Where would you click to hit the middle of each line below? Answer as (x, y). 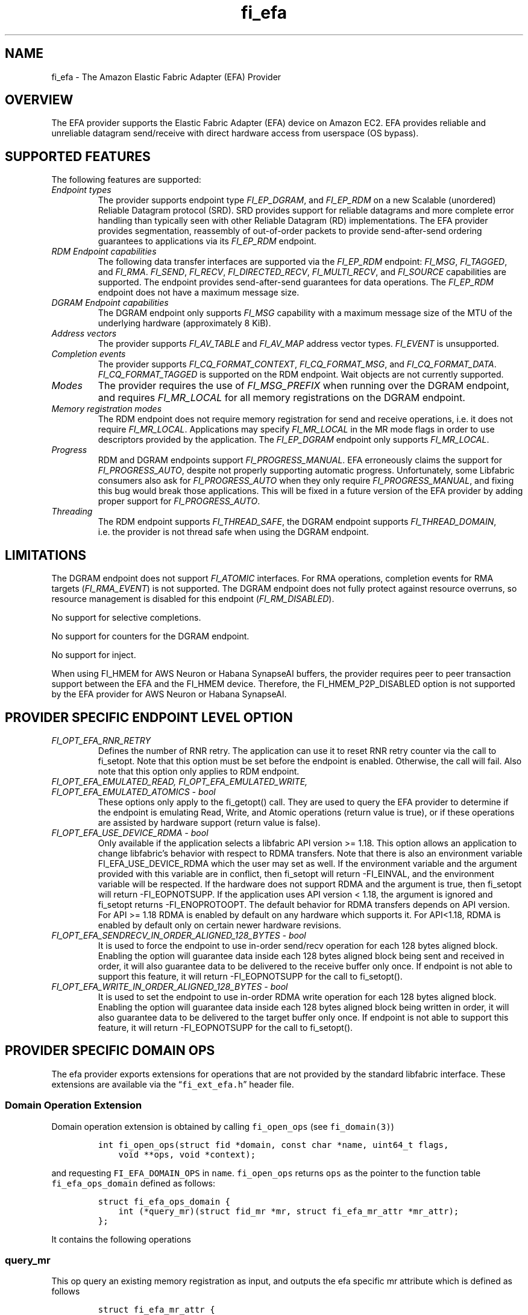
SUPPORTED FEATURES (78, 156)
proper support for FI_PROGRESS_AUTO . (179, 501)
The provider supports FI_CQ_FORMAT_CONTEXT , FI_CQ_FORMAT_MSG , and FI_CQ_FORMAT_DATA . (297, 364)
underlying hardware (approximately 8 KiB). (184, 323)
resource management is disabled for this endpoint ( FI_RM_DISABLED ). (193, 599)
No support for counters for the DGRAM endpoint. (150, 636)
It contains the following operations (121, 1239)
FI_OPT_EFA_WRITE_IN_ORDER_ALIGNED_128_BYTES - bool (170, 986)
